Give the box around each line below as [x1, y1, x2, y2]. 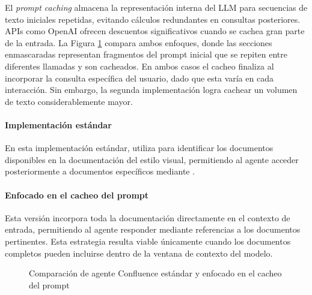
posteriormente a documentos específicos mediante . [5, 165, 195, 177]
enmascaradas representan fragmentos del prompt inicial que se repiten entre [5, 48, 288, 61]
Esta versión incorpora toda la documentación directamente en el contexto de [5, 211, 290, 224]
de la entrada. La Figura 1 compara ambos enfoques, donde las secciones [5, 36, 272, 49]
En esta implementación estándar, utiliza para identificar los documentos [5, 142, 274, 154]
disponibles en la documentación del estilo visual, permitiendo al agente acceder [5, 153, 299, 165]
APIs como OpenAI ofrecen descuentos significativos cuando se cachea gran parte [5, 25, 305, 37]
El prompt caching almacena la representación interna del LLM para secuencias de [5, 1, 308, 13]
